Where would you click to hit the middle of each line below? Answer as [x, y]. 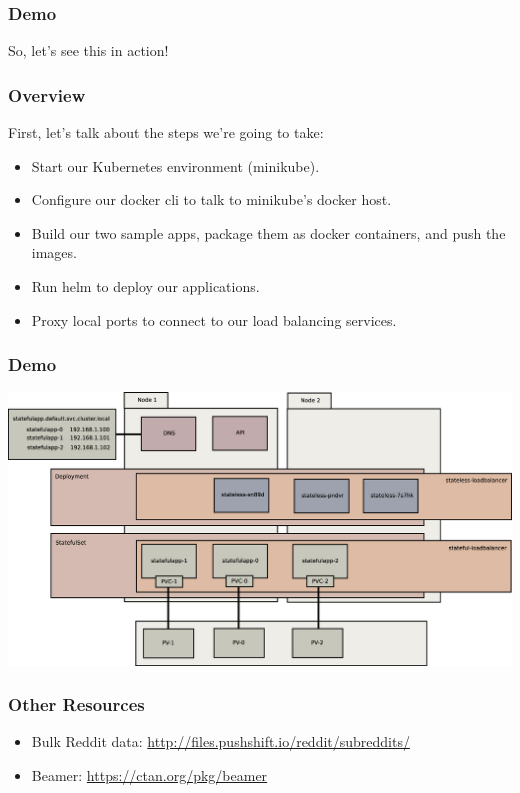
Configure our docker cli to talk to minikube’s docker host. [211, 199]
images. [54, 252]
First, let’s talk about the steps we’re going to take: [166, 132]
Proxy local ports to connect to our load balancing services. [214, 319]
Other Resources [76, 704]
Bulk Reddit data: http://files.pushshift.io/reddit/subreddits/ [220, 741]
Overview [47, 94]
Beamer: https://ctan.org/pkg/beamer [149, 774]
